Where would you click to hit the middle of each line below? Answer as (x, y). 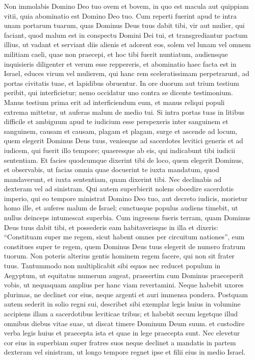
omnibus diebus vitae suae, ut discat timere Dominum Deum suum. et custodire (124, 323)
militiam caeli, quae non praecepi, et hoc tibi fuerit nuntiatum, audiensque (116, 54)
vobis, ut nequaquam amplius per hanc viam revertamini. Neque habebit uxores (124, 285)
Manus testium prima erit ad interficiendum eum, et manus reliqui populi (114, 102)
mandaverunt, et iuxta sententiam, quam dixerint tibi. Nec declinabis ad (113, 179)
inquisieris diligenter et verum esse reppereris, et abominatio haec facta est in (120, 64)
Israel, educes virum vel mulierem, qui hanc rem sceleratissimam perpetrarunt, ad (127, 73)
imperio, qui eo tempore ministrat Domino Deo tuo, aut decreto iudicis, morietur (126, 198)
